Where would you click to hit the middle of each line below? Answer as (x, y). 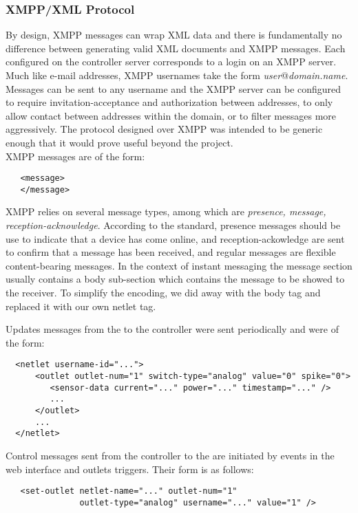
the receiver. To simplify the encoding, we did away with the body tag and (163, 293)
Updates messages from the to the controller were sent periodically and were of (172, 329)
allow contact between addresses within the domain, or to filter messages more (171, 115)
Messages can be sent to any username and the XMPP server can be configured (173, 88)
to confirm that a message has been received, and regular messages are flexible (171, 252)
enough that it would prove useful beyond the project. (119, 142)
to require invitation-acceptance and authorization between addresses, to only (169, 102)
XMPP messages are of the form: (75, 156)
